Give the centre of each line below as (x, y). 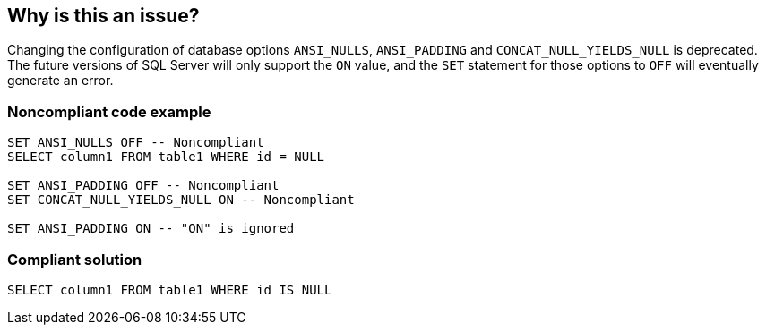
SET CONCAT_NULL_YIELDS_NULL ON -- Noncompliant (181, 200)
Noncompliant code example (109, 111)
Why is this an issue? (103, 16)
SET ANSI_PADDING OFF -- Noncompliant (143, 186)
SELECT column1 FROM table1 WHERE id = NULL (166, 157)
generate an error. (60, 81)
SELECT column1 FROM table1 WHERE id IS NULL (170, 289)
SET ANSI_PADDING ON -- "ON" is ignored (151, 229)
